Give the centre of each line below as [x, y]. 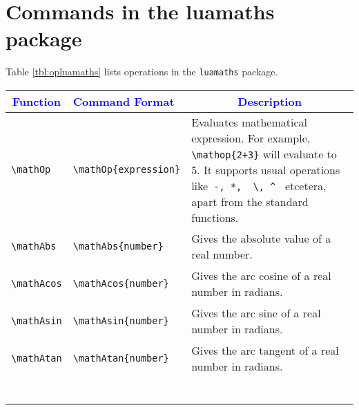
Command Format [124, 101]
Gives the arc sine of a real [256, 313]
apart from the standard [250, 201]
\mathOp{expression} [127, 170]
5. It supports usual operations [266, 169]
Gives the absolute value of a [261, 238]
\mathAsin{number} [121, 320]
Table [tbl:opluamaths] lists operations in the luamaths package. [142, 72]
